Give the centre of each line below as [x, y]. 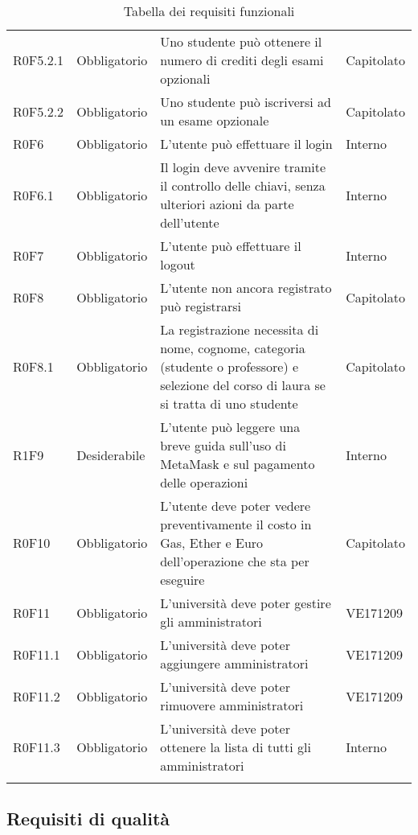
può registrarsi [201, 306]
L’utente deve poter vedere [236, 506]
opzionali [185, 78]
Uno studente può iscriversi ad [246, 102]
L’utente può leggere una [230, 427]
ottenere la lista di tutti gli [236, 747]
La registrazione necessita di [240, 329]
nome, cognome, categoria [233, 348]
